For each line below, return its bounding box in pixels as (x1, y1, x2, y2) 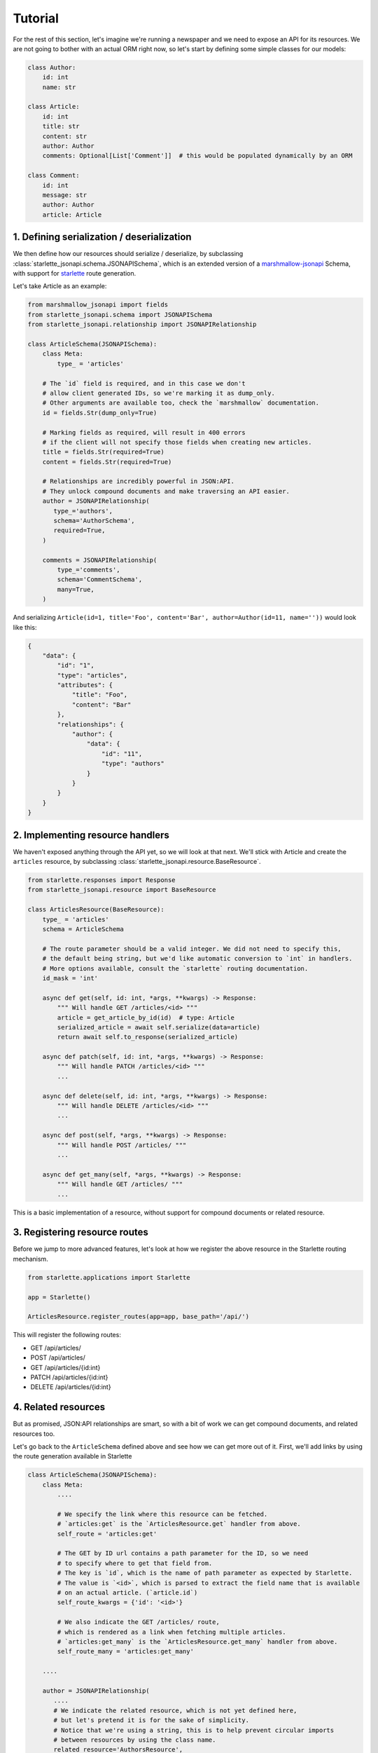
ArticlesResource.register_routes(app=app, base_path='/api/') (27, 1313, 250, 1321)
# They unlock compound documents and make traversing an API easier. (42, 487, 290, 495)
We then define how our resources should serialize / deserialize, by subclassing (13, 250, 244, 258)
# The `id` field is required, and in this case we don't (42, 379, 246, 387)
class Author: (27, 63, 76, 72)
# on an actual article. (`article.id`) (57, 1589, 198, 1597)
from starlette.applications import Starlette (27, 1273, 190, 1281)
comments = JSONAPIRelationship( (42, 556, 157, 564)
